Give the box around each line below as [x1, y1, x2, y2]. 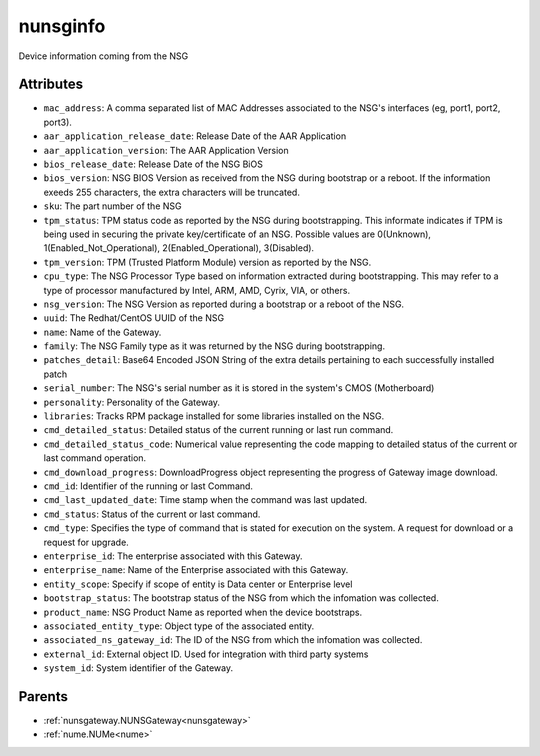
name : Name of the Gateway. [43, 326, 162, 338]
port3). [43, 116, 72, 128]
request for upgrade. [43, 536, 129, 548]
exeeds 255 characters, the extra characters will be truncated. [43, 186, 300, 198]
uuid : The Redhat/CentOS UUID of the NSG [43, 312, 225, 324]
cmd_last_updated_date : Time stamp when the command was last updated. [43, 494, 368, 506]
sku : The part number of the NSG [43, 200, 182, 212]
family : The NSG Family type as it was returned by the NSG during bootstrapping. [43, 340, 385, 352]
